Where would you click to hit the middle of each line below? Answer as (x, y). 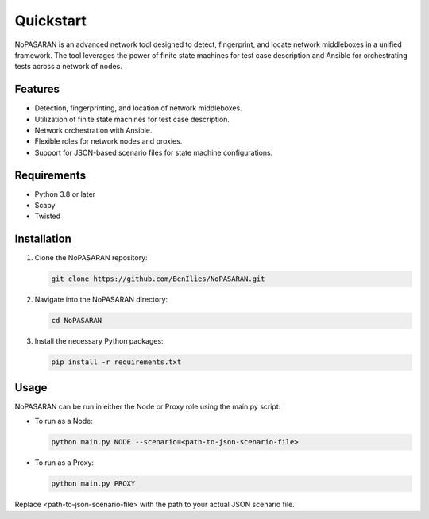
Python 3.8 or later (65, 194)
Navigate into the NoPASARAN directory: (101, 300)
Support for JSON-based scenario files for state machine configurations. (154, 152)
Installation (43, 239)
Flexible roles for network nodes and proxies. (108, 141)
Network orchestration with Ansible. (93, 130)
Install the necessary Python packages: (99, 341)
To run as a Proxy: (64, 463)
